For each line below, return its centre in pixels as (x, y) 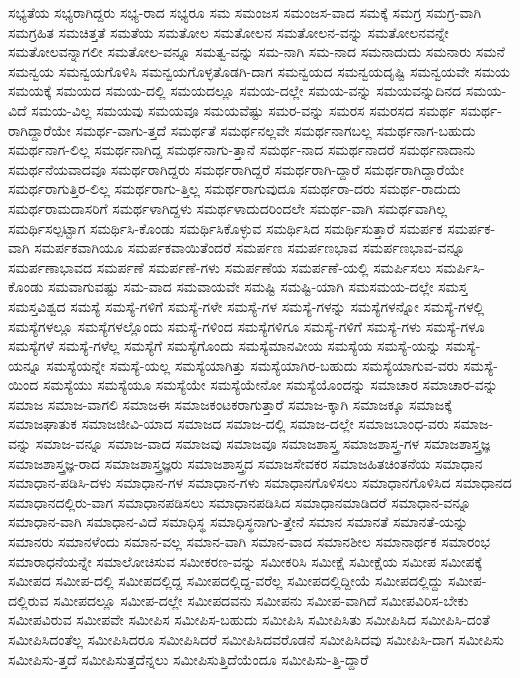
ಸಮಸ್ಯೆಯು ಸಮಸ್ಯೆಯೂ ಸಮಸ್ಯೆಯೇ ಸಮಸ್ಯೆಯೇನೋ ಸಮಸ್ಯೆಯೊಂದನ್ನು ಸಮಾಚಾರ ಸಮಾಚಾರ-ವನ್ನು (270, 384)
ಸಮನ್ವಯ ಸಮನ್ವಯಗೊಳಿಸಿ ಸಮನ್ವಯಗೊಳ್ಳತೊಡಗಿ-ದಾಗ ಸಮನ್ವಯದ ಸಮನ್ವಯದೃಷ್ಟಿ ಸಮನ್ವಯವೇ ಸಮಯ (259, 70)
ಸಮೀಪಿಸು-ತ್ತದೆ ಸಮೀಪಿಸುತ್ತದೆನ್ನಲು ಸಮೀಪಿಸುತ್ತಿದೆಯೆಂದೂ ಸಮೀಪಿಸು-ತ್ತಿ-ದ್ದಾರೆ (188, 658)
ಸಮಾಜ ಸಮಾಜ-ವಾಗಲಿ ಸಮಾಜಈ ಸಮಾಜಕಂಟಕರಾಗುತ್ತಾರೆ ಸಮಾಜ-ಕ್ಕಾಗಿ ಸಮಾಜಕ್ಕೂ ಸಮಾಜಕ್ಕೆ (230, 403)
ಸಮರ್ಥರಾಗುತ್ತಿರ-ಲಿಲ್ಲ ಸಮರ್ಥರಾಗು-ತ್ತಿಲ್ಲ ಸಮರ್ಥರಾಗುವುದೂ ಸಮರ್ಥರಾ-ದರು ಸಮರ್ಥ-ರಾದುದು (234, 188)
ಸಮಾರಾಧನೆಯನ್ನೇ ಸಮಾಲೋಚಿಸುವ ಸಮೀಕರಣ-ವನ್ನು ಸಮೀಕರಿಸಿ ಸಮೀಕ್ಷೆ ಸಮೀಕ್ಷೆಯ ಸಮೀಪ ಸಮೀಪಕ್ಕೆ (245, 560)
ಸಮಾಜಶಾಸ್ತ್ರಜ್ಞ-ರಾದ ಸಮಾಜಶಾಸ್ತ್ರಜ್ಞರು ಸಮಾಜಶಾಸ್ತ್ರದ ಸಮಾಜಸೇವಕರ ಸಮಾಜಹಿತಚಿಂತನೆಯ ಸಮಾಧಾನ (245, 462)
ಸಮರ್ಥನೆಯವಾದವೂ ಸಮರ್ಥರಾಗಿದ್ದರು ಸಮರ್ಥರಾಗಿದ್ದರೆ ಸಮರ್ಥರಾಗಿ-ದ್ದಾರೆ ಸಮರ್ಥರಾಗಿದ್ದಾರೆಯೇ (236, 168)
